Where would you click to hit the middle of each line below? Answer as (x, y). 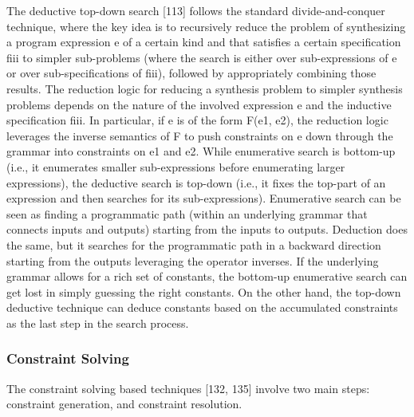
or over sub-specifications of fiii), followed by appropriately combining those (191, 73)
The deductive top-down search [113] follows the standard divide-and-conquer (196, 10)
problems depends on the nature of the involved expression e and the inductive (199, 104)
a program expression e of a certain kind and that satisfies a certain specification (204, 42)
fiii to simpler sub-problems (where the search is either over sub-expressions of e (202, 57)
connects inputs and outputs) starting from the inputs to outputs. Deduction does (207, 229)
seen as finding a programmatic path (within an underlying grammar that (187, 213)
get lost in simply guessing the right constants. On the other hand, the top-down (204, 291)
